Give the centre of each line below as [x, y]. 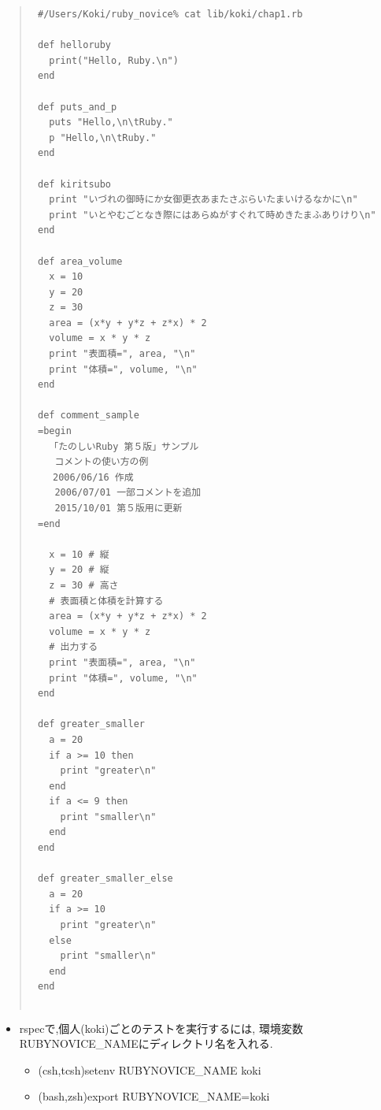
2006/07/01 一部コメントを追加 [128, 493]
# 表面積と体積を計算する [106, 601]
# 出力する [74, 647]
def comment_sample [88, 416]
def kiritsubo [74, 184]
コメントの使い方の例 [102, 462]
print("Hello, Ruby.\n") [114, 60]
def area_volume [80, 261]
